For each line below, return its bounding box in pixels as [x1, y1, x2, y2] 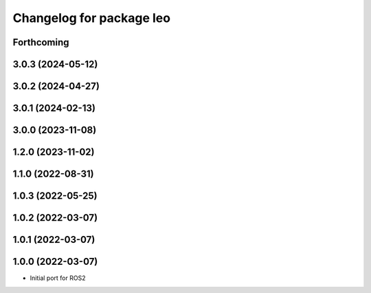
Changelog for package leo [12, 10, 171, 25]
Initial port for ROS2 [30, 274, 86, 282]
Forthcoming [12, 36, 69, 48]
